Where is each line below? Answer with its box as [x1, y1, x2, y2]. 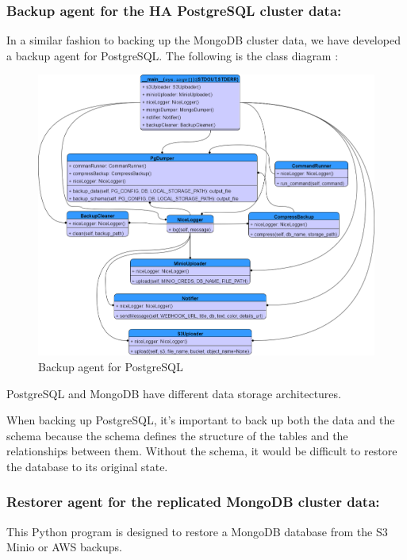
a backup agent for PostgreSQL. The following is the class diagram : [6, 47, 339, 63]
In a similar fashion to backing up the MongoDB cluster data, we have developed [6, 32, 401, 48]
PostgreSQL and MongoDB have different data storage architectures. [6, 385, 341, 401]
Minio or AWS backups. [6, 539, 122, 555]
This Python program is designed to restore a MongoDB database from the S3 [6, 523, 388, 539]
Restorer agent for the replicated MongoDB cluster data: [6, 492, 380, 512]
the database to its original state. [6, 458, 168, 474]
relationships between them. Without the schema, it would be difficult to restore [6, 443, 397, 459]
